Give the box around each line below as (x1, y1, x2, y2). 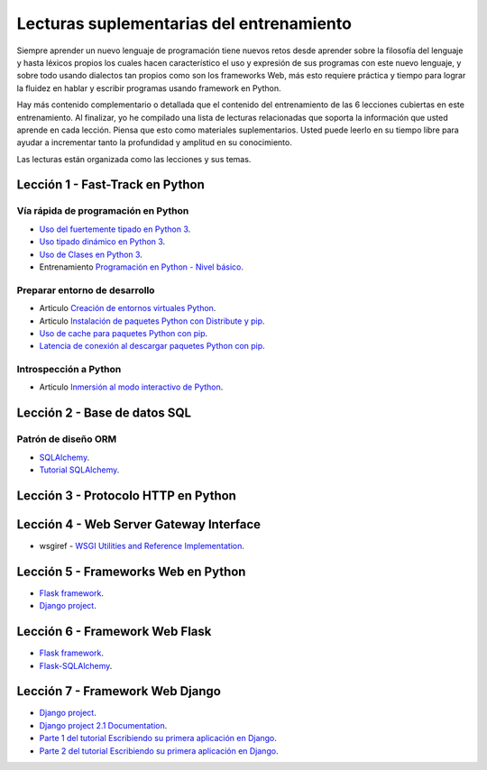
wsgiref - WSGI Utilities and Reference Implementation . (39, 540, 245, 551)
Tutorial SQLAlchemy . (39, 464, 120, 475)
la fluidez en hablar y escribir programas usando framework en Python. (16, 82, 281, 94)
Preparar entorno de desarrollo (16, 284, 155, 297)
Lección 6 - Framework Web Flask (16, 624, 212, 639)
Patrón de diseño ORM (16, 433, 117, 445)
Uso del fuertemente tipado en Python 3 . (39, 224, 191, 234)
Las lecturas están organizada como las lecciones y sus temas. (16, 153, 252, 164)
